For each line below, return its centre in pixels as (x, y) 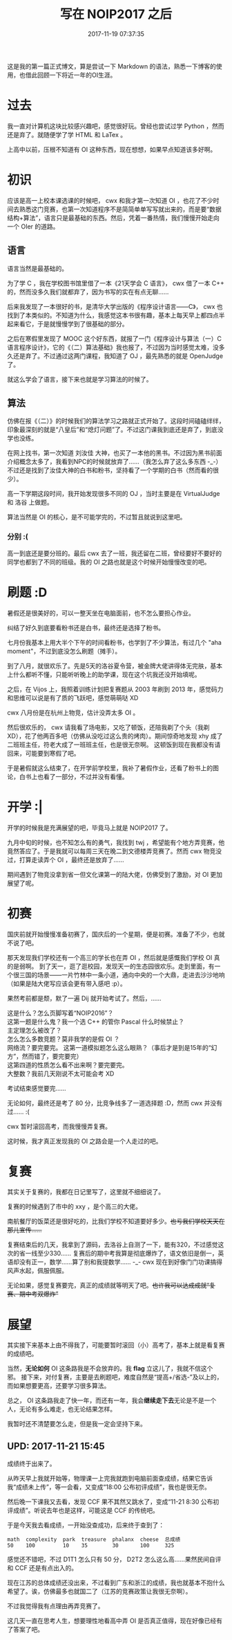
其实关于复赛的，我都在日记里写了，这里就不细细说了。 (86, 1192)
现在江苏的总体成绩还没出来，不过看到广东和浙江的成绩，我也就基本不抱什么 (116, 1583)
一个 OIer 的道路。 (33, 226)
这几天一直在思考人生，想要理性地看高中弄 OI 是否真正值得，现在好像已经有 (115, 1621)
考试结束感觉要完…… (37, 1088)
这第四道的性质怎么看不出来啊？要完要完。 (68, 1064)
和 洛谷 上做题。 (30, 502)
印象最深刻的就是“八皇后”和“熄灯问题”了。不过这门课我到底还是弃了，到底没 (115, 429)
